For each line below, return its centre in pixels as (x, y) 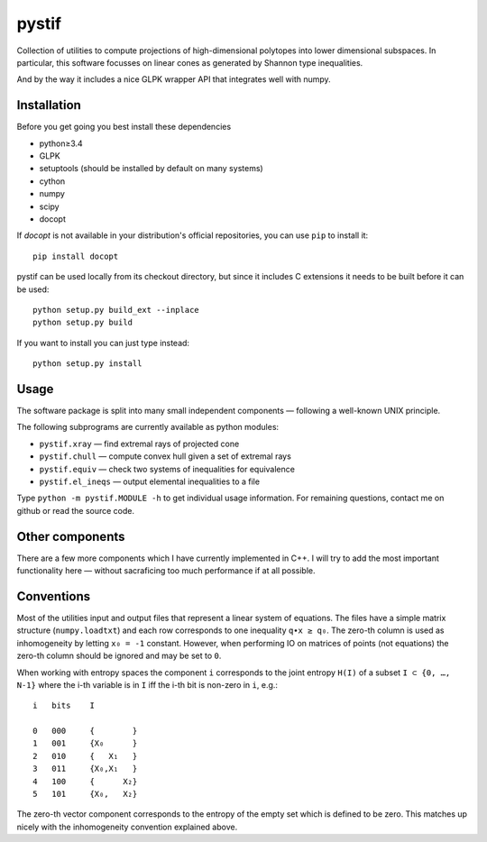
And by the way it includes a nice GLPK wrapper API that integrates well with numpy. (174, 79)
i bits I (64, 706)
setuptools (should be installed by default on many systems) (151, 169)
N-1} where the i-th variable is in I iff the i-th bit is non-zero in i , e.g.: (147, 684)
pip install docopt (76, 256)
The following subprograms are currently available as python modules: (148, 427)
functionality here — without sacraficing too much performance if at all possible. (166, 571)
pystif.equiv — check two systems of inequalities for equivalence (167, 469)
